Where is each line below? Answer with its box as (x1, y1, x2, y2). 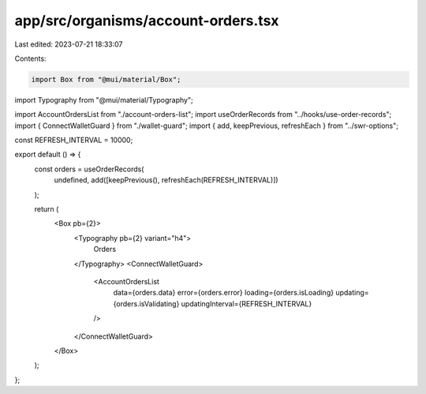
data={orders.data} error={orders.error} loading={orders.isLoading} (113, 288, 334, 298)
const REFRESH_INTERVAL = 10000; (14, 135, 133, 145)
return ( (34, 205, 59, 214)
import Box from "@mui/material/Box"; (31, 75, 181, 84)
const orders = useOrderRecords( (34, 164, 144, 174)
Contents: (14, 54, 47, 63)
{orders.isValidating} (113, 298, 180, 308)
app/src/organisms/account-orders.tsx (14, 12, 279, 29)
